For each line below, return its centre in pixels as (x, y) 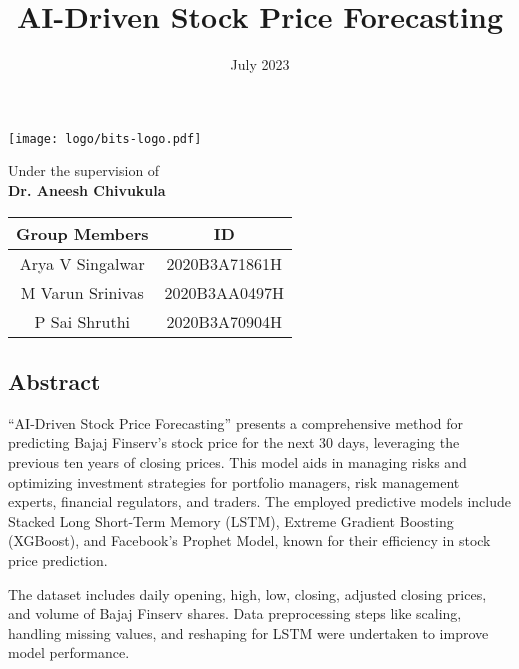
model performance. (69, 652)
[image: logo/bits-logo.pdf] (105, 138)
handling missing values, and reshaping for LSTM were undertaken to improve (248, 632)
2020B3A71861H (224, 263)
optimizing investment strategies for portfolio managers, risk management (234, 481)
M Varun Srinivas (82, 292)
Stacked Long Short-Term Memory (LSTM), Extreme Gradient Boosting (231, 520)
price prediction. (58, 559)
